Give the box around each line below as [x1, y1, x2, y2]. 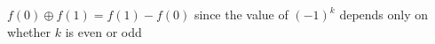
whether [7, 22, 51, 40]
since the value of [194, 5, 289, 23]
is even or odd [65, 22, 142, 40]
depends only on [339, 5, 429, 23]
